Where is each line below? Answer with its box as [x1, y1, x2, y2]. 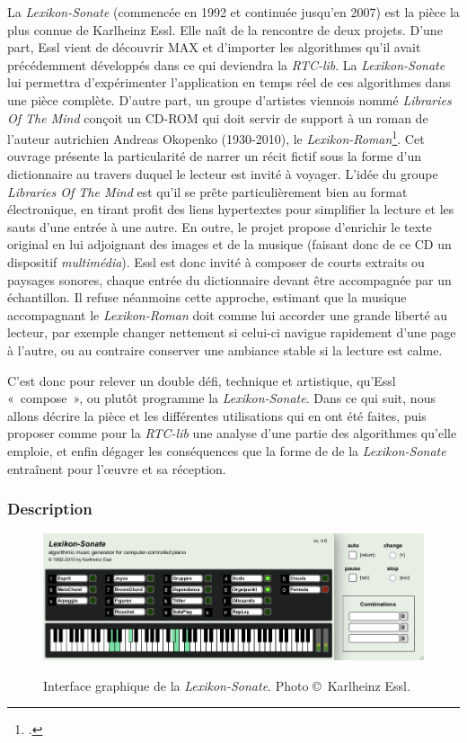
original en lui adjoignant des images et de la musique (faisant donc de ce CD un [7, 235, 452, 254]
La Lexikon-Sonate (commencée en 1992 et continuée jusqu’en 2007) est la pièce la [7, 3, 460, 21]
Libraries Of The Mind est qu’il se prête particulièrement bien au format [7, 182, 408, 201]
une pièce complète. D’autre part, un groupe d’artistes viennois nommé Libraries [7, 90, 452, 109]
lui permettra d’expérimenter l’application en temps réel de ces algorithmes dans [7, 73, 451, 92]
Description [7, 497, 93, 520]
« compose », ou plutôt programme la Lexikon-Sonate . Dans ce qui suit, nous [7, 389, 436, 407]
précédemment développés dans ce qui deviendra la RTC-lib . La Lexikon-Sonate [7, 55, 445, 74]
